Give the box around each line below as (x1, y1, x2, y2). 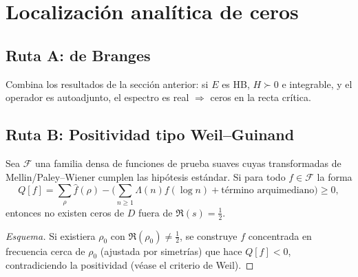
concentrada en (248, 228, 312, 243)
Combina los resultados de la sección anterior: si (6, 76, 209, 91)
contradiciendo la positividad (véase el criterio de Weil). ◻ (6, 258, 254, 272)
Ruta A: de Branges (6, 44, 151, 65)
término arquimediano (221, 186, 315, 196)
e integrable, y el (282, 76, 352, 91)
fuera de (138, 205, 173, 219)
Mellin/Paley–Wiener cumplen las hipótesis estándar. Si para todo (6, 169, 286, 184)
